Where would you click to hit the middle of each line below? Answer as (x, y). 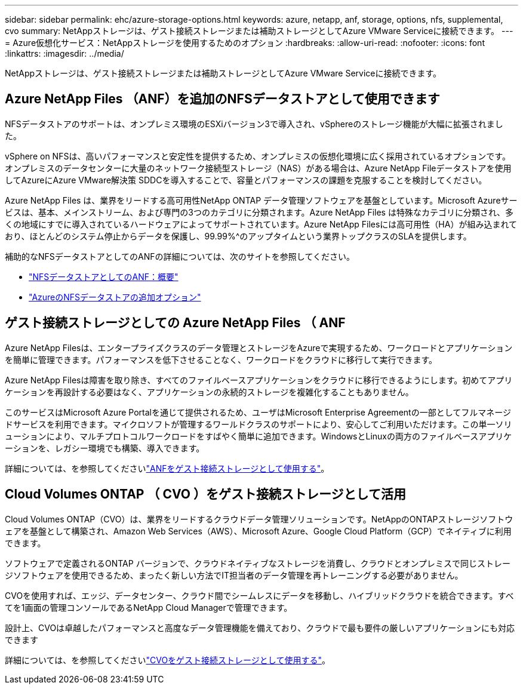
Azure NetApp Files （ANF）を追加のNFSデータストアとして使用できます (222, 99)
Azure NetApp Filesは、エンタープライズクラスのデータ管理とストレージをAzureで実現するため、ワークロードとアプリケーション (259, 347)
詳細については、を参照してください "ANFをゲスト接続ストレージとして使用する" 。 (167, 468)
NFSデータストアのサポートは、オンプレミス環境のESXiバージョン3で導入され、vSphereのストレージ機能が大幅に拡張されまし (254, 124)
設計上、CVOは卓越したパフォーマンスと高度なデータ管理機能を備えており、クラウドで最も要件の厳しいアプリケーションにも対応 (260, 628)
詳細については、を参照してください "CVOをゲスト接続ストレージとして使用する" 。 (167, 660)
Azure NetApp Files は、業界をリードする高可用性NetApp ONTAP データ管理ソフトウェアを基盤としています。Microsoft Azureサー (261, 200)
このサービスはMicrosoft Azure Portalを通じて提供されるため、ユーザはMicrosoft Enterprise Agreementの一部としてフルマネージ (258, 412)
